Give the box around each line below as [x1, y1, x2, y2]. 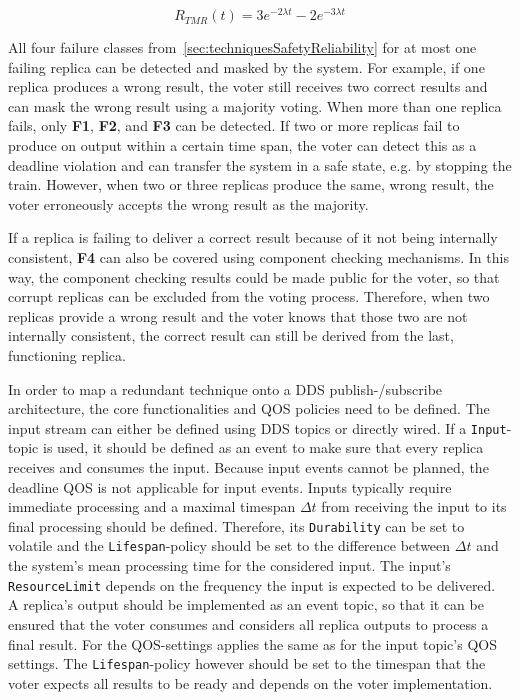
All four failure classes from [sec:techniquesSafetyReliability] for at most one [8, 37, 477, 58]
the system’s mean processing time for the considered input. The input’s [8, 555, 451, 576]
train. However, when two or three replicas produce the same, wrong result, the [8, 174, 494, 195]
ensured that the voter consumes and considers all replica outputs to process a [8, 613, 489, 634]
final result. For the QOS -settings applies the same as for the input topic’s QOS [8, 633, 497, 654]
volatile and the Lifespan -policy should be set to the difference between [8, 535, 451, 556]
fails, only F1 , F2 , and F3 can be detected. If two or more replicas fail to [8, 115, 460, 136]
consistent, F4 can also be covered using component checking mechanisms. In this [8, 247, 509, 268]
